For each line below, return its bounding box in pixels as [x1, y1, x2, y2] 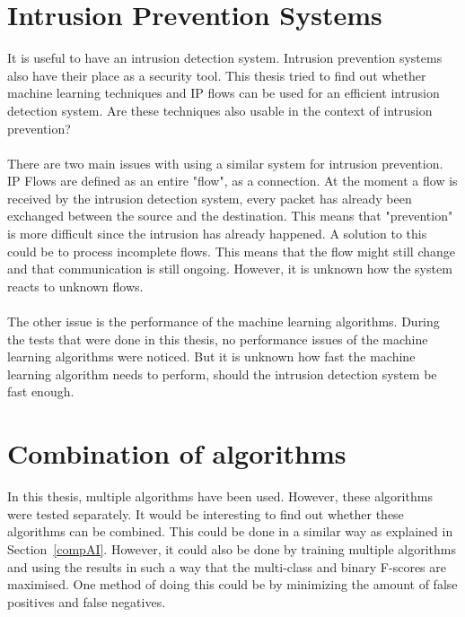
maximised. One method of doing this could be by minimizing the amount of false [7, 575, 458, 594]
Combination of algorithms [7, 435, 347, 472]
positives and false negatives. [7, 592, 166, 611]
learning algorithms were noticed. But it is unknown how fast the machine [7, 347, 416, 366]
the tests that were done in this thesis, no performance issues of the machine [7, 329, 428, 348]
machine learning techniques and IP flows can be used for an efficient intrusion [7, 83, 440, 102]
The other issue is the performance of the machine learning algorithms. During [7, 312, 440, 331]
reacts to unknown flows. [7, 276, 144, 295]
